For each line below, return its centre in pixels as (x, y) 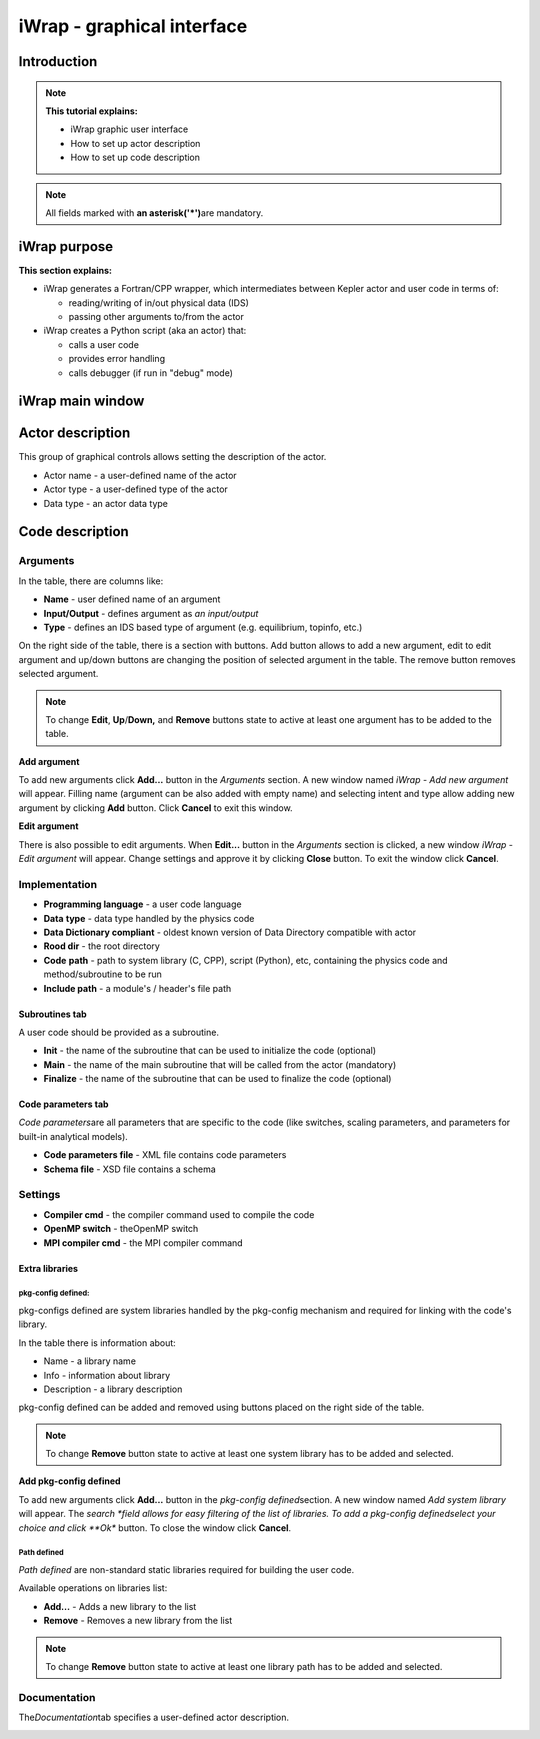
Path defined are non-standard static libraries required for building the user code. (186, 1570)
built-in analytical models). (73, 1136)
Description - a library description (113, 1389)
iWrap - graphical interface (133, 26)
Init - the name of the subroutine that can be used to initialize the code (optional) (210, 1051)
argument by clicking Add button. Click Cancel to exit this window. (156, 807)
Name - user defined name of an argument (132, 599)
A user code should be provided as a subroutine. (119, 1032)
